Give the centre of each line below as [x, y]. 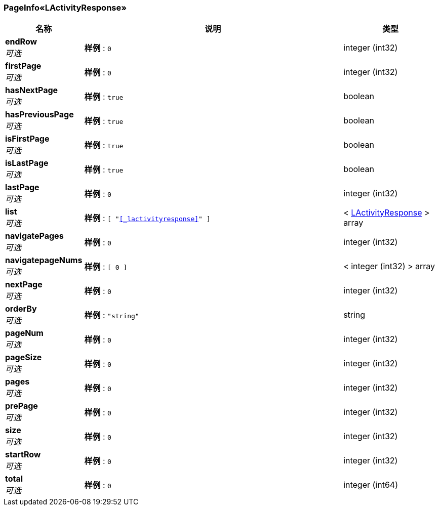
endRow [21, 42]
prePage [22, 406]
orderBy [21, 309]
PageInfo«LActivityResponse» [65, 8]
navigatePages [34, 236]
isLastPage [27, 163]
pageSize [24, 357]
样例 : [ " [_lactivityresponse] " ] [147, 218]
